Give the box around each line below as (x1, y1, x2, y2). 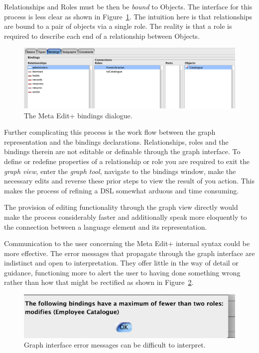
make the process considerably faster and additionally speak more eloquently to (4, 211, 247, 222)
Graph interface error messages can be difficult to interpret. (24, 340, 206, 350)
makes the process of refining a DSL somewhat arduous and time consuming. (4, 185, 239, 195)
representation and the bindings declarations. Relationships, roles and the (4, 136, 229, 147)
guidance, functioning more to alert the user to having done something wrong (4, 267, 241, 277)
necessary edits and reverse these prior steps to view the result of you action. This (4, 176, 255, 186)
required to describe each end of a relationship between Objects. (4, 30, 200, 41)
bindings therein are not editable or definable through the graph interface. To (4, 146, 241, 157)
